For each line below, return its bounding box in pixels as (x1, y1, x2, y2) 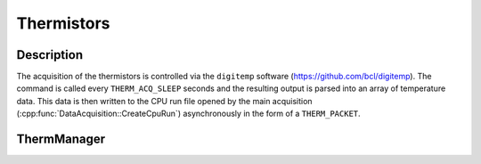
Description (16, 47, 84, 62)
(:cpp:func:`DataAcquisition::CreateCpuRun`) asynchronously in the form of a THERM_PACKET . (16, 108, 361, 119)
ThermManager (16, 132, 106, 147)
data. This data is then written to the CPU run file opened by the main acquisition (16, 95, 313, 106)
